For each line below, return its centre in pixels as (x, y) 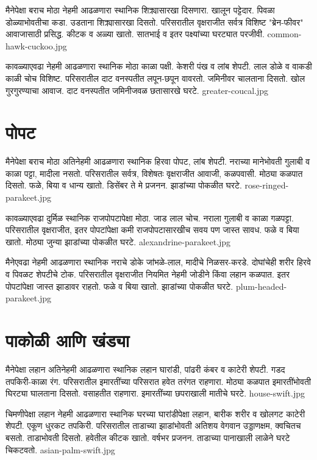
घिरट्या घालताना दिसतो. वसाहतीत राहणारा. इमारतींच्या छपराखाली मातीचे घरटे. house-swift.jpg (155, 393)
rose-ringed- (267, 185)
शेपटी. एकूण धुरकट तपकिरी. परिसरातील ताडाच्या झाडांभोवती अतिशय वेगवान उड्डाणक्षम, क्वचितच (153, 426)
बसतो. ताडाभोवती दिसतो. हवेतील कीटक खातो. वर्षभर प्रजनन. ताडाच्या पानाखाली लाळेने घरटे (148, 437)
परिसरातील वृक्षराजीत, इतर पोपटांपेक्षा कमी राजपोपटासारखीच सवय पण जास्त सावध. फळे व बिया (152, 230)
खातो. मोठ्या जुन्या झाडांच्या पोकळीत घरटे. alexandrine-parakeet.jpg (118, 241)
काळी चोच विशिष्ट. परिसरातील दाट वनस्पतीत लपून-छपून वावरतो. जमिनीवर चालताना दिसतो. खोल (155, 78)
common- (284, 34)
